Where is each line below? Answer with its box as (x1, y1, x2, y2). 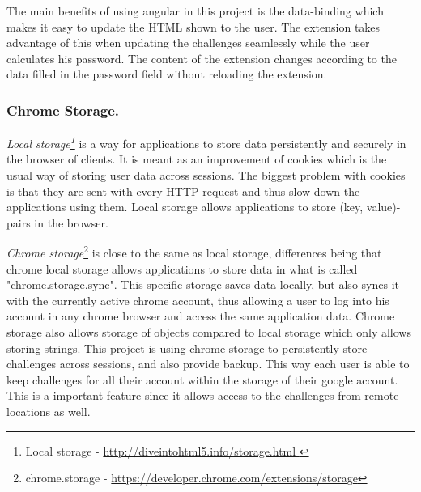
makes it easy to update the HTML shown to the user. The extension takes (6, 18, 381, 35)
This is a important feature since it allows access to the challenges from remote (6, 387, 399, 404)
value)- (366, 198, 401, 215)
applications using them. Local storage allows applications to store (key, (6, 198, 364, 215)
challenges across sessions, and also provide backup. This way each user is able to (6, 355, 410, 372)
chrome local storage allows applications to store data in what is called (6, 260, 358, 277)
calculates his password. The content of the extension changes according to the (6, 49, 397, 66)
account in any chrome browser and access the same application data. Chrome (6, 307, 395, 324)
